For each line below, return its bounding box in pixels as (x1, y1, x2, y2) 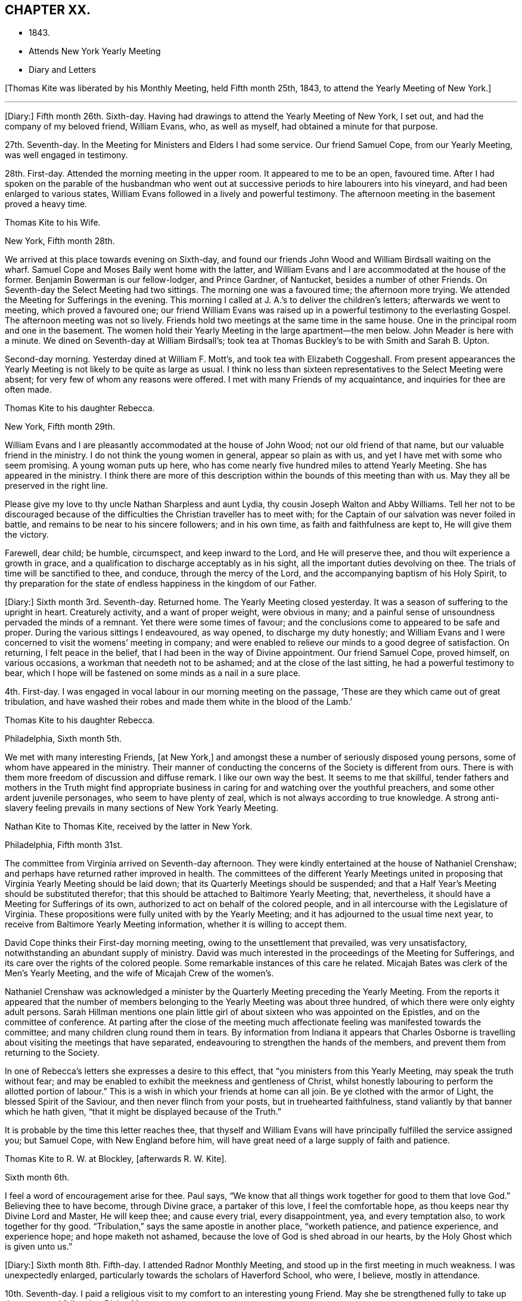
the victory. (5, 529, 49, 540)
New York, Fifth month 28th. (5, 236, 115, 246)
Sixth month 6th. (5, 1172, 70, 1183)
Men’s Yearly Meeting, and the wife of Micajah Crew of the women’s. (5, 968, 274, 979)
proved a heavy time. (5, 199, 88, 209)
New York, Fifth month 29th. (5, 421, 116, 432)
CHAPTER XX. (5, 2, 91, 17)
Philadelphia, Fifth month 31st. (5, 840, 123, 850)
